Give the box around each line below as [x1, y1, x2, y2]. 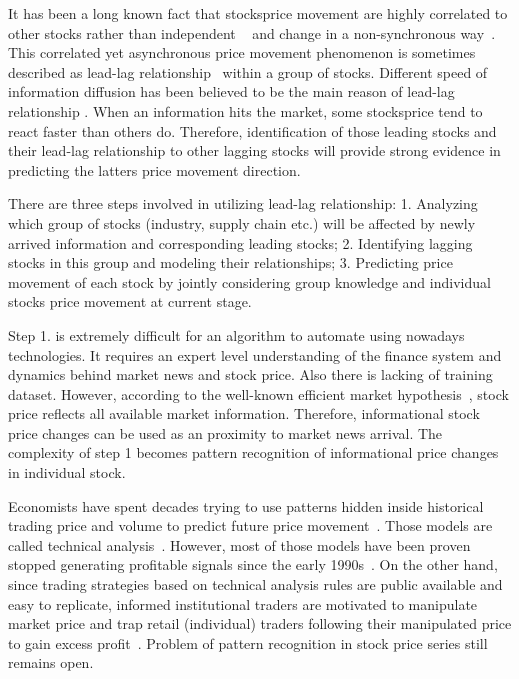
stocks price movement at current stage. [8, 291, 252, 312]
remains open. [8, 652, 94, 673]
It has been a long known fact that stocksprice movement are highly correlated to [8, 3, 508, 23]
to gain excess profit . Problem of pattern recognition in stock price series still [8, 632, 488, 653]
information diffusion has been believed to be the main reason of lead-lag [8, 81, 455, 102]
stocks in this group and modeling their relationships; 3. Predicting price [8, 252, 453, 273]
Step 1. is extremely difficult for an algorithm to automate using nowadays [8, 324, 465, 345]
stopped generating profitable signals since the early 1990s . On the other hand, [8, 554, 498, 575]
